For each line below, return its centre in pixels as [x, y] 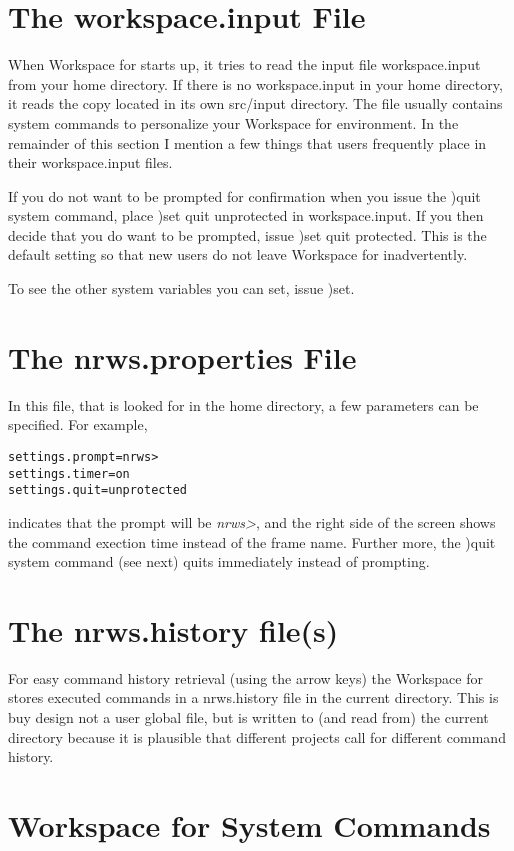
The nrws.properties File [182, 356]
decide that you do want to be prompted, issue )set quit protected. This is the [247, 234]
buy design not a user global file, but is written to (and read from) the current [248, 717]
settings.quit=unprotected [97, 490]
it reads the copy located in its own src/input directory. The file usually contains [255, 103]
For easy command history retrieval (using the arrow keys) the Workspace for [245, 677]
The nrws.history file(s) [173, 629]
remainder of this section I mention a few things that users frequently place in [247, 142]
